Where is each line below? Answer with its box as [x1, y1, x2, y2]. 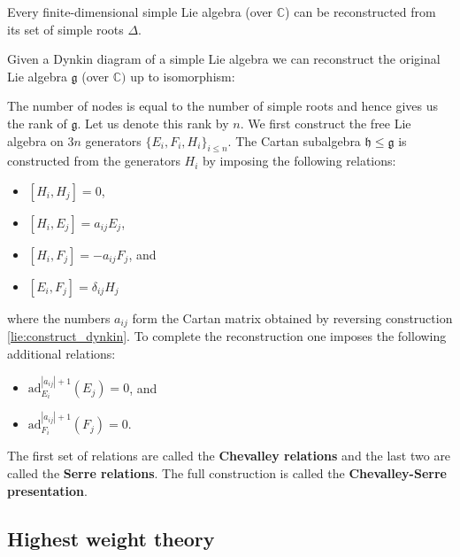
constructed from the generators [7, 151, 180, 170]
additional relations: [7, 344, 116, 362]
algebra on [7, 131, 64, 150]
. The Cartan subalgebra [227, 131, 361, 150]
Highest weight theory [7, 524, 215, 552]
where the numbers [7, 308, 111, 327]
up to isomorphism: [130, 66, 235, 85]
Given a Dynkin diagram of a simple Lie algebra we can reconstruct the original [7, 50, 441, 68]
